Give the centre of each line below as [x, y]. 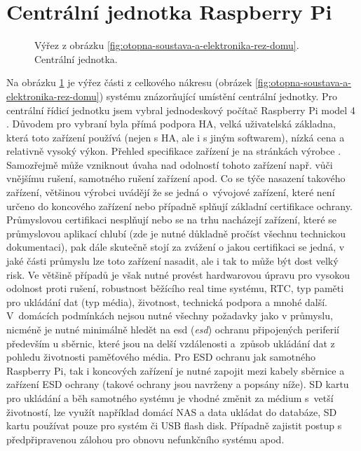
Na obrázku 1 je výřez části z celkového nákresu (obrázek [129, 82]
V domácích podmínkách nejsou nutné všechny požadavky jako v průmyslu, [170, 315]
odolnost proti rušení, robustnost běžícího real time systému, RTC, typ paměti [175, 288]
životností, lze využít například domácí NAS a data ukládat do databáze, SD [172, 411]
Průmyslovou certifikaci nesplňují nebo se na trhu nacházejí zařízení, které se [171, 220]
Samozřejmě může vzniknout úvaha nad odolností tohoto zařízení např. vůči [170, 164]
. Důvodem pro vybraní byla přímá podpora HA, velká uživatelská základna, [171, 124]
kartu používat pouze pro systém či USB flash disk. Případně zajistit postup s [174, 425]
